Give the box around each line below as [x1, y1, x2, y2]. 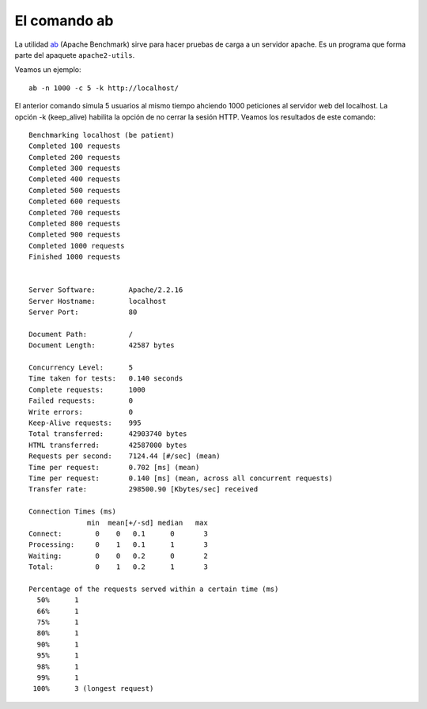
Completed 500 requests [28, 186, 121, 195]
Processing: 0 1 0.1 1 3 [28, 540, 209, 549]
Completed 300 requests [28, 164, 121, 173]
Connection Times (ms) [28, 507, 117, 516]
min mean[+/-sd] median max [87, 518, 209, 527]
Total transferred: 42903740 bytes [28, 430, 187, 438]
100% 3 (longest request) [32, 684, 154, 693]
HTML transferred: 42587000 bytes [28, 440, 187, 449]
